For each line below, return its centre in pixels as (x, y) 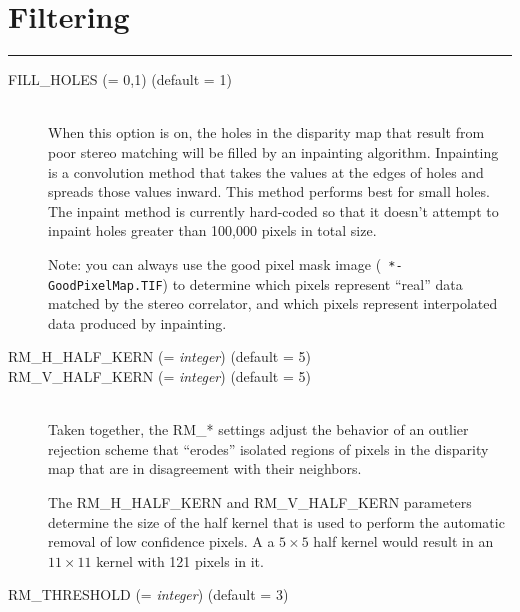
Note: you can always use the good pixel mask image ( (215, 263)
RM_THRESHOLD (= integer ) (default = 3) (148, 594)
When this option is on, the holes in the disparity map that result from (266, 132)
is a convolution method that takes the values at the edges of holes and (266, 171)
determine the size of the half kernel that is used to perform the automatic (276, 521)
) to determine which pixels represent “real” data (312, 283)
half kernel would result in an (403, 541)
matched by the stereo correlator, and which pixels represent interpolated (273, 303)
